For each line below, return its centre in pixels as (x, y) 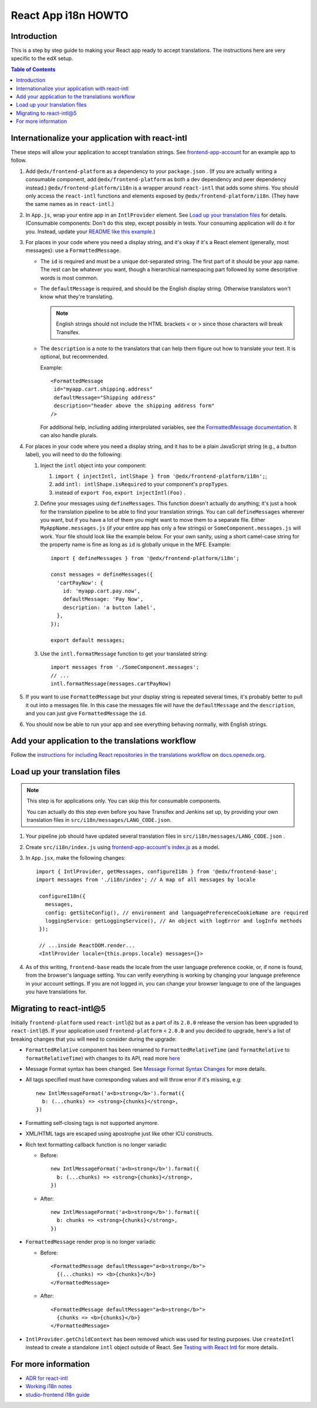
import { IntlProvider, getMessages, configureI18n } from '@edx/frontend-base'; (157, 871)
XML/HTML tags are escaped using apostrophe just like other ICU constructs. (119, 1134)
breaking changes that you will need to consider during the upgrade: (94, 1039)
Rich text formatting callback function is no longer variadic (96, 1144)
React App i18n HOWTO (70, 15)
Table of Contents (33, 69)
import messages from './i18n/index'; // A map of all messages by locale (146, 879)
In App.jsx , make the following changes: (75, 858)
